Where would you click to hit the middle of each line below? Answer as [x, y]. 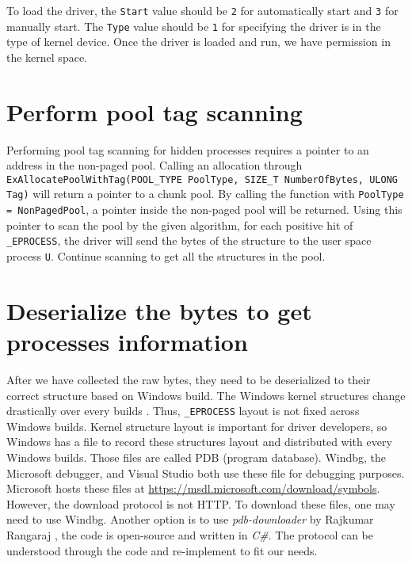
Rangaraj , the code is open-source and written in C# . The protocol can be [190, 535]
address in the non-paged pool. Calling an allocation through [154, 165]
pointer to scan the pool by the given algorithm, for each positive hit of [180, 225]
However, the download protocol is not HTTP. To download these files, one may [201, 503]
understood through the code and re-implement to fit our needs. [162, 550]
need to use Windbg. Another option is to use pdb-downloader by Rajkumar [190, 519]
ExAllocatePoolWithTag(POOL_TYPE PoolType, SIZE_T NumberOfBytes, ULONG [202, 179]
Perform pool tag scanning [154, 111]
